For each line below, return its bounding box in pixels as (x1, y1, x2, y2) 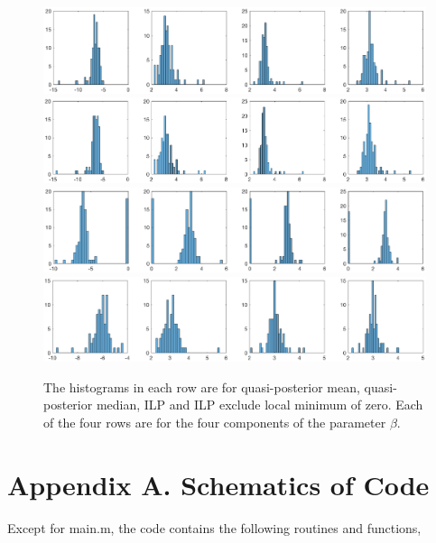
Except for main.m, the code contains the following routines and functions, (7, 518, 422, 537)
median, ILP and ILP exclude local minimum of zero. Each (96, 395, 423, 414)
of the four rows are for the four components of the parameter (43, 412, 386, 431)
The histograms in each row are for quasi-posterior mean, (43, 377, 360, 396)
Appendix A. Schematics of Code (7, 465, 430, 502)
